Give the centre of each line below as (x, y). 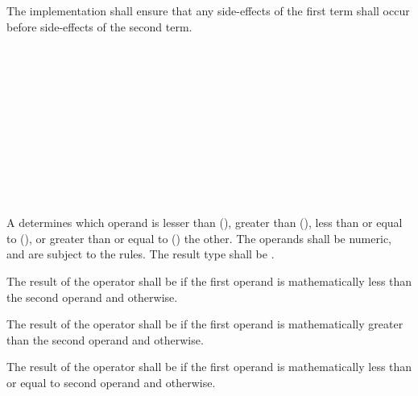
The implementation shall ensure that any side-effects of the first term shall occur (208, 10)
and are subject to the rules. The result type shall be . (141, 254)
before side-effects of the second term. (99, 26)
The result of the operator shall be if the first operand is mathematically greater (205, 324)
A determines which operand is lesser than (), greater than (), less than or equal (205, 223)
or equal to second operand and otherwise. (111, 382)
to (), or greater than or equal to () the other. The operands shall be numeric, (199, 238)
